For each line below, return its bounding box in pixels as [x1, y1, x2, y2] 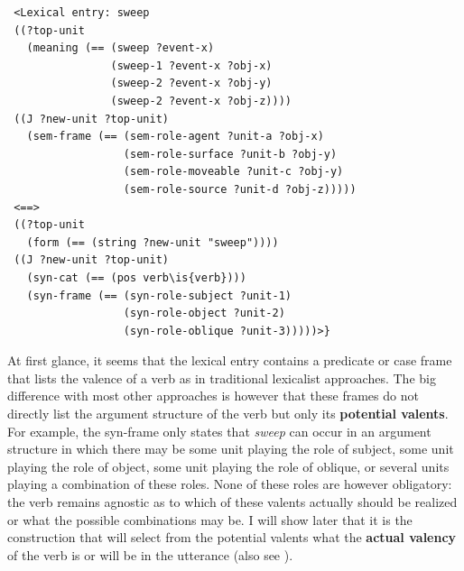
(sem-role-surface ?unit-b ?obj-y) [123, 147, 338, 161]
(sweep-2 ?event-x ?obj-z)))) [110, 94, 292, 107]
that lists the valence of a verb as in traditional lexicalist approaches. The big [7, 368, 436, 387]
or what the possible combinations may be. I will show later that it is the [7, 510, 413, 529]
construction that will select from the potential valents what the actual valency [7, 528, 457, 547]
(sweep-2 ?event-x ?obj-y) [110, 77, 273, 90]
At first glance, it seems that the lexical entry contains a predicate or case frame [7, 351, 452, 370]
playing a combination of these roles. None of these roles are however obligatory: [7, 474, 452, 493]
